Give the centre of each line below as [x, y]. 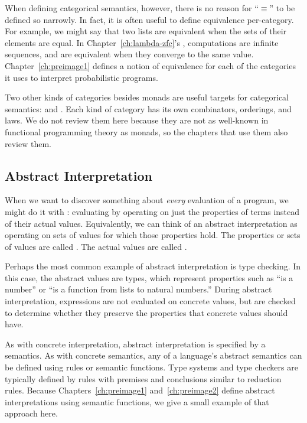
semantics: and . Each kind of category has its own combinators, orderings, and [148, 108]
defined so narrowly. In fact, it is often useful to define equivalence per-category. [149, 19]
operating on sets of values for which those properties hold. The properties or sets [153, 235]
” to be [282, 8]
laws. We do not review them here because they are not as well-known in [137, 120]
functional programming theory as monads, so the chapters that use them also [146, 131]
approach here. [31, 413]
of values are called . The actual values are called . [96, 246]
